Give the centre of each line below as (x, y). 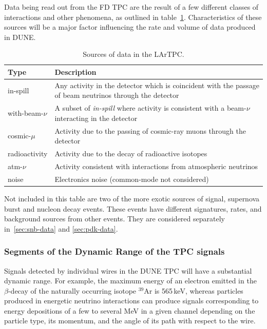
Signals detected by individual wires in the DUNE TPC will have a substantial (128, 270)
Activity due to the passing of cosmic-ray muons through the (150, 130)
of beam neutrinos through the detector (117, 95)
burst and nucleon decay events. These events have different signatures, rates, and (133, 208)
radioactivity (28, 153)
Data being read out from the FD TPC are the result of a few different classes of (131, 7)
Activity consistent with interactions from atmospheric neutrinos (156, 166)
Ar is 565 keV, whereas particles (194, 290)
